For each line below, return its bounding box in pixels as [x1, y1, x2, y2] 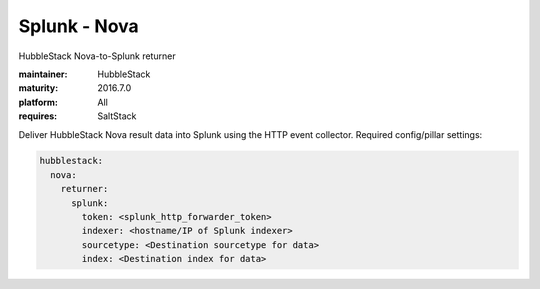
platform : [18, 96, 59, 108]
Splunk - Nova [18, 15, 139, 37]
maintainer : [18, 68, 68, 80]
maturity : [18, 82, 59, 94]
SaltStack [97, 110, 137, 122]
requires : [18, 110, 58, 122]
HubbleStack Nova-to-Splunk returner [18, 50, 176, 62]
